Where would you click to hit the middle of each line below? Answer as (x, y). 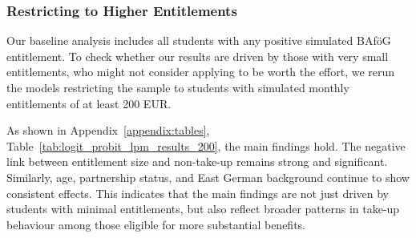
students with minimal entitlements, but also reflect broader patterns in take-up (203, 209)
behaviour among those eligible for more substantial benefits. (156, 224)
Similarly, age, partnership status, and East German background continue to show (208, 177)
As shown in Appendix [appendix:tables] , (108, 130)
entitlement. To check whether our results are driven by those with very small (198, 56)
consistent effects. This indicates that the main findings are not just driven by (198, 193)
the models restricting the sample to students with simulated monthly (178, 87)
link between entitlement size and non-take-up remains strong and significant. (197, 161)
